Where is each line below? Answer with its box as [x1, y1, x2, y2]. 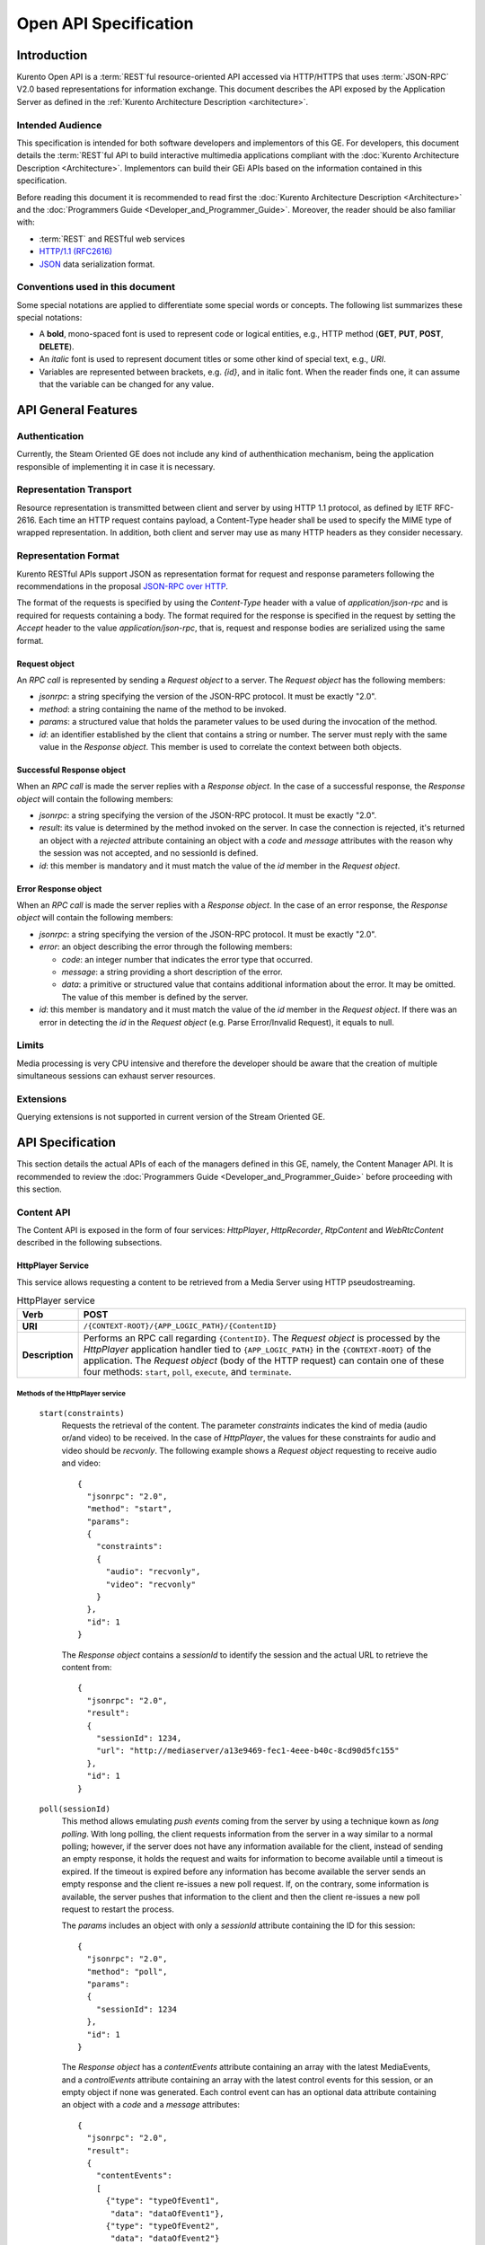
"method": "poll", [86, 1967, 168, 1976]
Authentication [16, 429, 84, 442]
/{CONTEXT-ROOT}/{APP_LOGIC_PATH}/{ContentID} [83, 1321, 278, 1331]
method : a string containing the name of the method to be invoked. [39, 703, 287, 714]
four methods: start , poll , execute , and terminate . [83, 1365, 292, 1378]
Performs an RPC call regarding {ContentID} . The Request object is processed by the [83, 1332, 441, 1344]
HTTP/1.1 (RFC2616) [39, 246, 112, 257]
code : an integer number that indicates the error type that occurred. [61, 954, 313, 964]
